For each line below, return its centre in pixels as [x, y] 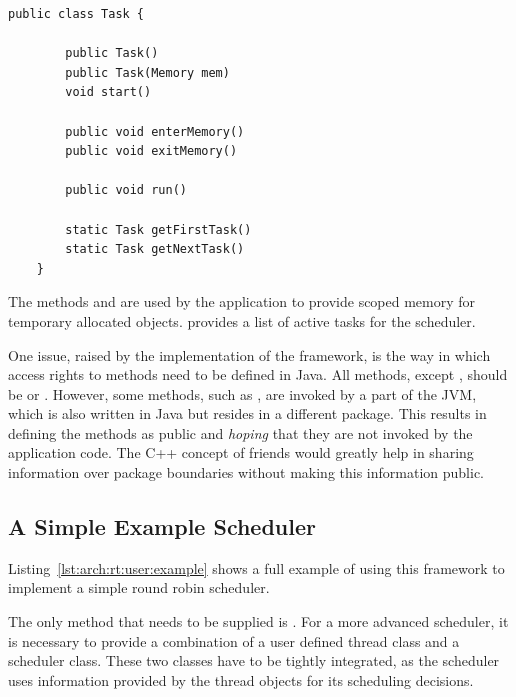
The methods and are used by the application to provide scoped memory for [242, 301]
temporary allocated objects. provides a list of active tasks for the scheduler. [242, 320]
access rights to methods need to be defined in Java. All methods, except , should [258, 374]
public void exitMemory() [151, 151]
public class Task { [76, 14]
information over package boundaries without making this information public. [246, 472]
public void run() [126, 190]
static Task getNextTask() [155, 249]
